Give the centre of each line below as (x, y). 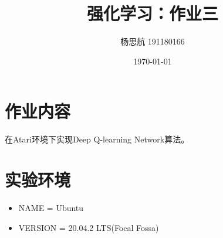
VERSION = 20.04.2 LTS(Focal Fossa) (89, 227)
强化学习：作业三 (152, 13)
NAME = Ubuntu (51, 207)
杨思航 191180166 (153, 41)
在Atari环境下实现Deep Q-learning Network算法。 (97, 139)
